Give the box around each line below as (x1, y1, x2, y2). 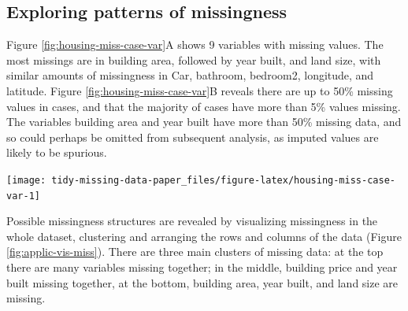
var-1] (6, 190, 40, 202)
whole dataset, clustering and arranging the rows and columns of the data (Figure (6, 228, 402, 244)
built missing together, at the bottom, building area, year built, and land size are (6, 274, 399, 291)
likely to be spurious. (6, 144, 107, 161)
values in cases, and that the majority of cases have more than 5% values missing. (6, 98, 401, 114)
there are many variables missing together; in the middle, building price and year (6, 259, 398, 276)
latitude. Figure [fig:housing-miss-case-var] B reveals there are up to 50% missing (6, 82, 393, 98)
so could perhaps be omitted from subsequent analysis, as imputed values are (6, 128, 379, 145)
